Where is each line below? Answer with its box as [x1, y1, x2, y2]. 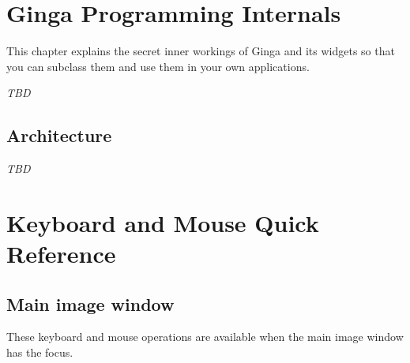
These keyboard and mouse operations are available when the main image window [6, 328, 404, 345]
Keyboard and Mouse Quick [6, 206, 319, 238]
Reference [6, 238, 116, 270]
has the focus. [6, 344, 73, 361]
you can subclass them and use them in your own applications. [6, 58, 310, 74]
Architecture [6, 123, 112, 148]
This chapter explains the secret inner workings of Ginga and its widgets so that [6, 43, 395, 59]
